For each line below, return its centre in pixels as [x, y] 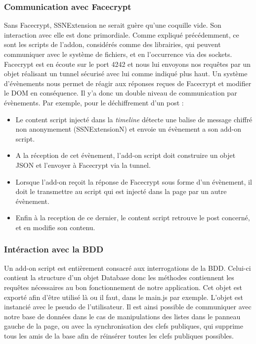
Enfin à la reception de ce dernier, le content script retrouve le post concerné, [133, 218]
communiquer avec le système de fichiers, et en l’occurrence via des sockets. [118, 54]
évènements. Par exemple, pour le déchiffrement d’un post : [94, 102]
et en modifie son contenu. [55, 227]
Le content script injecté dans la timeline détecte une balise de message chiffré [134, 119]
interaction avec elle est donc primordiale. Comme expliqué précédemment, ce [122, 34]
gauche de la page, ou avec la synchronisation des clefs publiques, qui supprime [124, 326]
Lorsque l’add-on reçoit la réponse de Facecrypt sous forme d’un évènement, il [134, 181]
